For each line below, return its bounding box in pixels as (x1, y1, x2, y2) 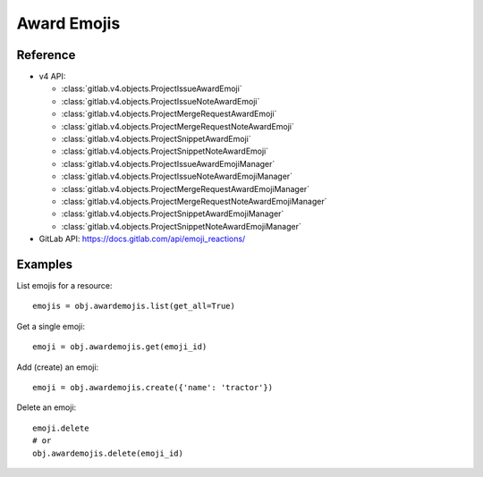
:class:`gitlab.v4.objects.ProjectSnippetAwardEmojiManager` (61, 208, 284, 219)
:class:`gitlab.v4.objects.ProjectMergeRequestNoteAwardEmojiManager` (61, 196, 327, 206)
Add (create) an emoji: (16, 362, 99, 372)
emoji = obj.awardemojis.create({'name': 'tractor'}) (32, 382, 273, 392)
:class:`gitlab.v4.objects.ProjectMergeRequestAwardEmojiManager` (61, 183, 310, 194)
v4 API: (38, 71, 66, 82)
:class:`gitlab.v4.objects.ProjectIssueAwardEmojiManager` (61, 158, 275, 169)
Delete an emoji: (16, 402, 77, 413)
